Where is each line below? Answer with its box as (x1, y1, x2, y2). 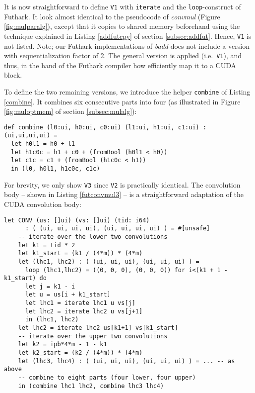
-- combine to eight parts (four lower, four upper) (18, 374, 196, 382)
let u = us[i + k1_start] (25, 291, 111, 298)
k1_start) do (4, 275, 47, 282)
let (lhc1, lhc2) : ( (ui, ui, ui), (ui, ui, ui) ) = (18, 258, 199, 265)
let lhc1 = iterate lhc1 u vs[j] (25, 299, 135, 307)
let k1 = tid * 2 (18, 241, 75, 249)
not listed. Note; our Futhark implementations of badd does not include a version (4, 40, 250, 51)
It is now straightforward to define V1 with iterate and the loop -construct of (4, 1, 241, 11)
